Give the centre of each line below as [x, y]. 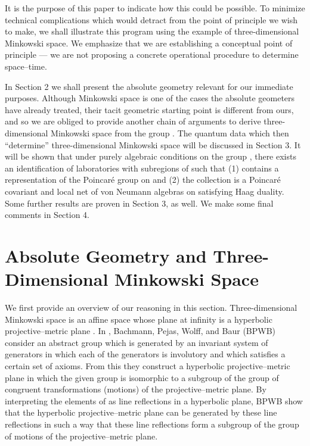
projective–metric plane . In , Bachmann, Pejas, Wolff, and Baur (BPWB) [140, 331]
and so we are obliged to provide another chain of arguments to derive [133, 121]
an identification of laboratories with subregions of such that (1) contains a [142, 168]
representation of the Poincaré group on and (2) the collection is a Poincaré [143, 180]
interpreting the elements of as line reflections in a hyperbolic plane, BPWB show [154, 400]
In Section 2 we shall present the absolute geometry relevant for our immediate [149, 86]
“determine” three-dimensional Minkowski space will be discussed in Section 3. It [153, 144]
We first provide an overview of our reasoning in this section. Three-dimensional [151, 307]
